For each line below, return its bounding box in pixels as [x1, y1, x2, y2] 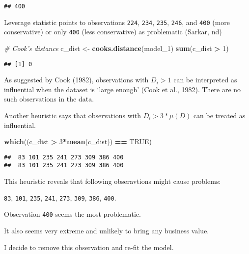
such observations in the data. [4, 94, 94, 104]
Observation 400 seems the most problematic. [4, 209, 141, 219]
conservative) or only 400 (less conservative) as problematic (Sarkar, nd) [4, 26, 222, 37]
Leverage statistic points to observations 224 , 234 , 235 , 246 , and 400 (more [4, 17, 230, 27]
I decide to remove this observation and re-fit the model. [4, 242, 174, 252]
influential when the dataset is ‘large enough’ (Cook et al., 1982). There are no [4, 84, 241, 94]
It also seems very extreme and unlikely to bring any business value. [4, 226, 209, 235]
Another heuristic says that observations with [4, 110, 141, 120]
